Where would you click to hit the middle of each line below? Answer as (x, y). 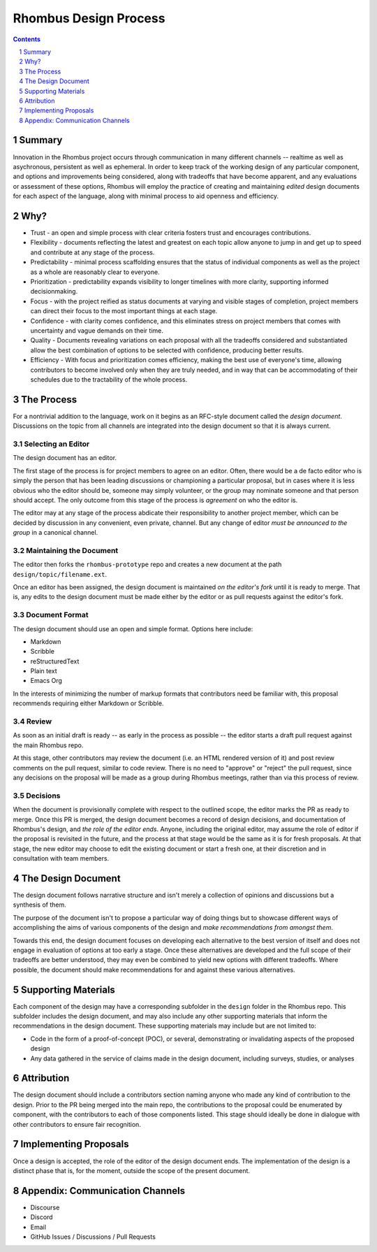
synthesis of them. (39, 905)
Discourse (45, 1207)
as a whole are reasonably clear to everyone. (95, 272)
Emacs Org (46, 681)
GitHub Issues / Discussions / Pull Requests (93, 1237)
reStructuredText (55, 661)
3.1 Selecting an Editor (51, 444)
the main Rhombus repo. (48, 745)
